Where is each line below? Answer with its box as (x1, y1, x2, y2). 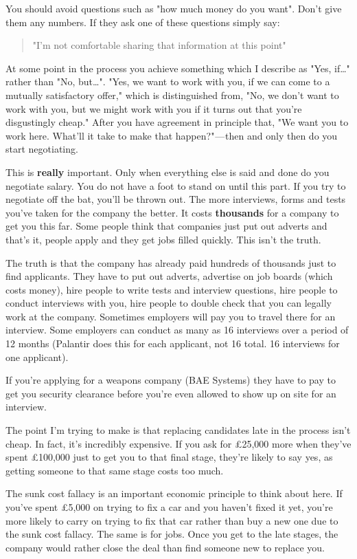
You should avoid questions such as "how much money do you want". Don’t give (5, 1, 342, 15)
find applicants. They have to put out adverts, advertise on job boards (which (5, 269, 333, 283)
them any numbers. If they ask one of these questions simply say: (5, 14, 280, 29)
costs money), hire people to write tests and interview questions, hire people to (5, 282, 338, 296)
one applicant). (5, 349, 69, 364)
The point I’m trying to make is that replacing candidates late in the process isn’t (5, 423, 351, 437)
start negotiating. (5, 142, 78, 156)
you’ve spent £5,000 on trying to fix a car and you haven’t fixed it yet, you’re (5, 500, 333, 514)
